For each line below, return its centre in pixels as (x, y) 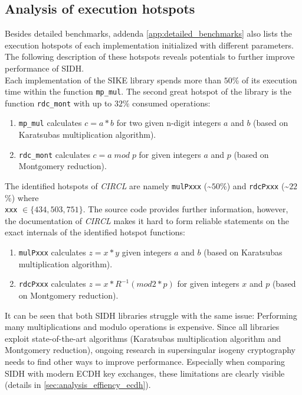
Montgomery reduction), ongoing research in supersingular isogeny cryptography (150, 350)
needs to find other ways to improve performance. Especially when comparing (145, 361)
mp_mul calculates (50, 123)
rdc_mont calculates (54, 154)
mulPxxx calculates (52, 252)
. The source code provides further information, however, (186, 209)
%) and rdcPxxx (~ (255, 185)
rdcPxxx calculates (52, 284)
